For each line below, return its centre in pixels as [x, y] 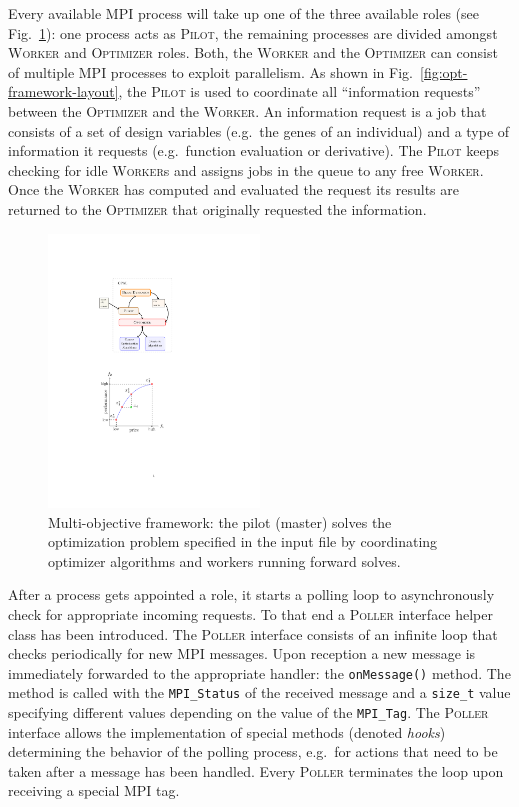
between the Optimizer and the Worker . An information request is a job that [247, 110]
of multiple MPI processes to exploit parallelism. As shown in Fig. [210, 71]
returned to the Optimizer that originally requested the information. [217, 208]
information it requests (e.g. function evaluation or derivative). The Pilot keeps [253, 150]
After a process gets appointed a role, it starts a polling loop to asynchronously [251, 594]
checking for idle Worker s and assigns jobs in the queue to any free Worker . [246, 169]
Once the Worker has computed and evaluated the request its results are [233, 189]
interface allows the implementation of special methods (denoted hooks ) [227, 731]
